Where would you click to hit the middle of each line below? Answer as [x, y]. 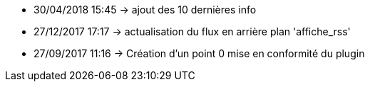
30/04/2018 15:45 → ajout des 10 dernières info [145, 10]
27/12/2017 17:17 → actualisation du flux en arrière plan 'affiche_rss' [192, 31]
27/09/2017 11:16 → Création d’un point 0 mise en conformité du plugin [199, 53]
